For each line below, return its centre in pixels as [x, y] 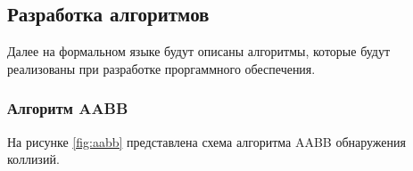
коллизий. [33, 159]
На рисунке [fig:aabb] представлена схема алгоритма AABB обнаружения [206, 141]
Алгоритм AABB [68, 108]
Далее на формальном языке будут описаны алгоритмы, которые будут [199, 51]
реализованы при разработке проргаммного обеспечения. [161, 68]
